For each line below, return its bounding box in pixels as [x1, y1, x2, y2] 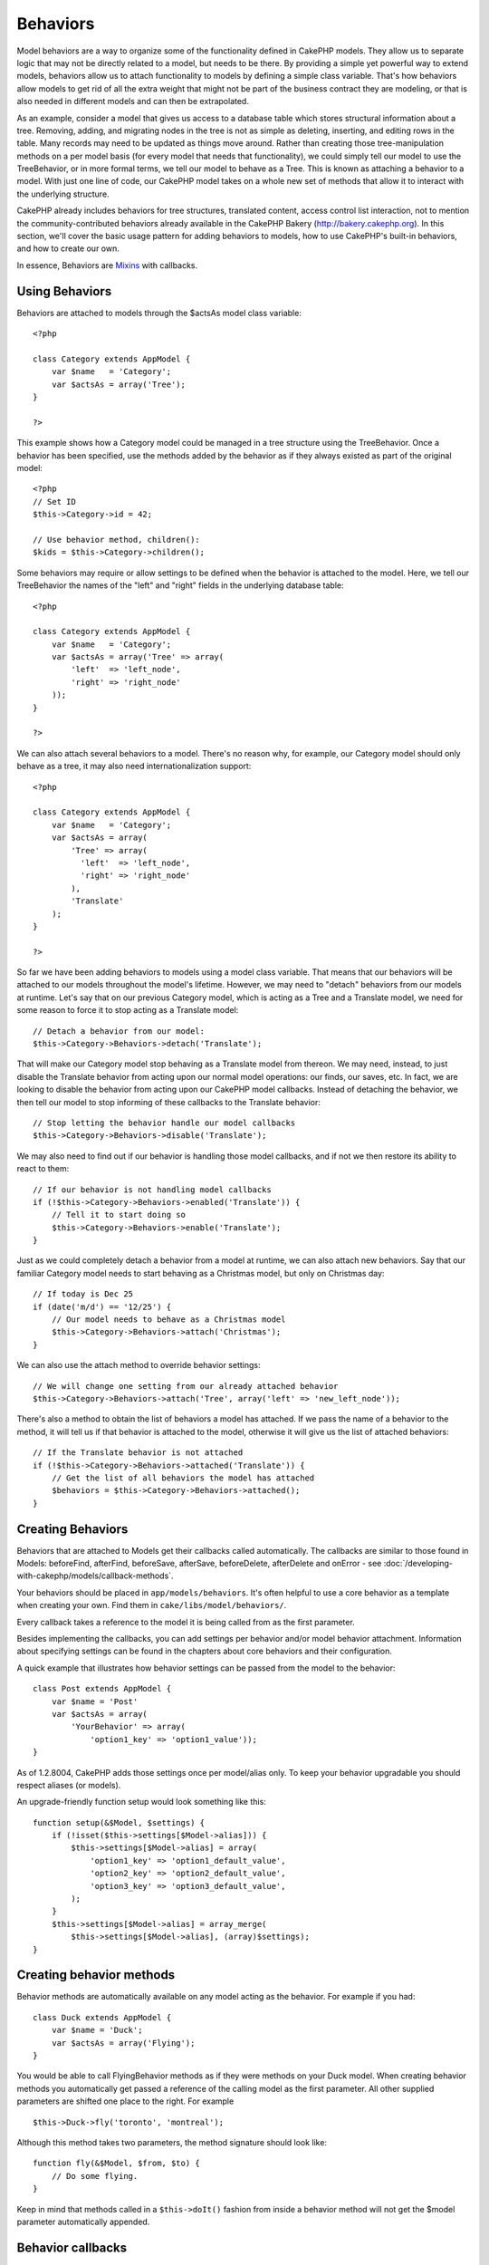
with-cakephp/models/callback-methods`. [16, 1570, 174, 1581]
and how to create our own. [16, 243, 120, 254]
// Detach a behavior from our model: [33, 1026, 206, 1036]
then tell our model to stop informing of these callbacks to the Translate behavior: [16, 1096, 321, 1107]
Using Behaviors [16, 284, 112, 299]
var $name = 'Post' [51, 1696, 139, 1707]
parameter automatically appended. [16, 2216, 150, 2227]
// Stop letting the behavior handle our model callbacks [33, 1117, 296, 1128]
